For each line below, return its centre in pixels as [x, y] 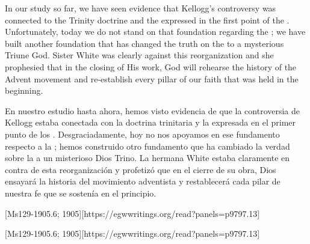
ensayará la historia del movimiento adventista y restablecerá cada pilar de [143, 181]
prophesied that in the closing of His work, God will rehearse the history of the [151, 66]
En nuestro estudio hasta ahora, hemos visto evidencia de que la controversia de [153, 110]
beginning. [24, 90]
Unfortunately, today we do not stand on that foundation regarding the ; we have [155, 32]
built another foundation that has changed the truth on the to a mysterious [144, 43]
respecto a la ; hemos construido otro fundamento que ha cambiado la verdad [147, 146]
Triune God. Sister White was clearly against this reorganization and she [139, 55]
